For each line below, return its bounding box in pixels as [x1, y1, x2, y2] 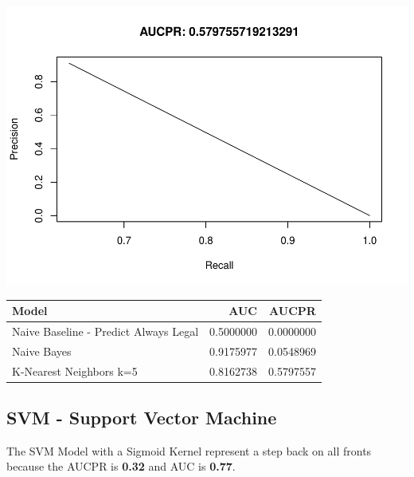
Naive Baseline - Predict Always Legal [12, 322, 199, 339]
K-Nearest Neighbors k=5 [12, 362, 138, 379]
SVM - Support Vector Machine [6, 405, 277, 430]
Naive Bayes [12, 342, 72, 359]
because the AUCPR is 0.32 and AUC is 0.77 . [6, 458, 236, 475]
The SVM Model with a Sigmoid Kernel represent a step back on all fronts [6, 442, 372, 459]
